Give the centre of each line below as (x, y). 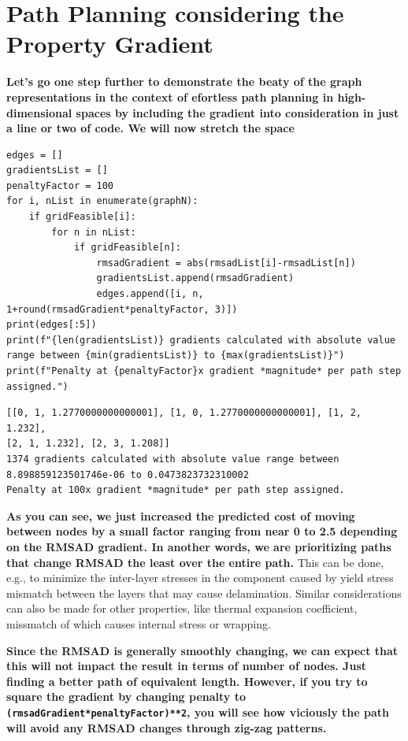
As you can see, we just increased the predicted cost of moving (181, 515)
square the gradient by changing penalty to (126, 697)
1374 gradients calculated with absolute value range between (173, 459)
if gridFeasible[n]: (127, 248)
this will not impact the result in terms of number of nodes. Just (187, 666)
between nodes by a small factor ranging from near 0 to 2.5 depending (202, 531)
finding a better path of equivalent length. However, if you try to (187, 681)
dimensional (39, 112)
